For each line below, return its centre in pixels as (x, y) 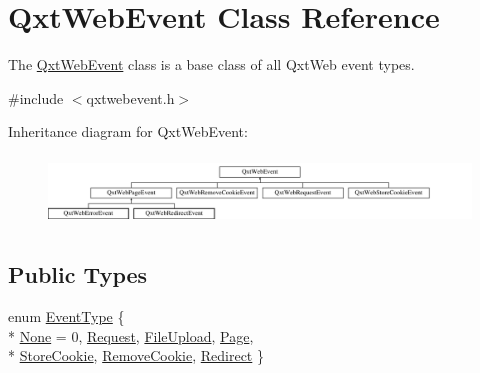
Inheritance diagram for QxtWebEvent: (128, 131)
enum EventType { (66, 316)
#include (36, 97)
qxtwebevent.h (130, 97)
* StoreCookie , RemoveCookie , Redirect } (136, 355)
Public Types (78, 274)
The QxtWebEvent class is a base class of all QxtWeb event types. (211, 64)
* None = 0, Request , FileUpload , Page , (131, 335)
